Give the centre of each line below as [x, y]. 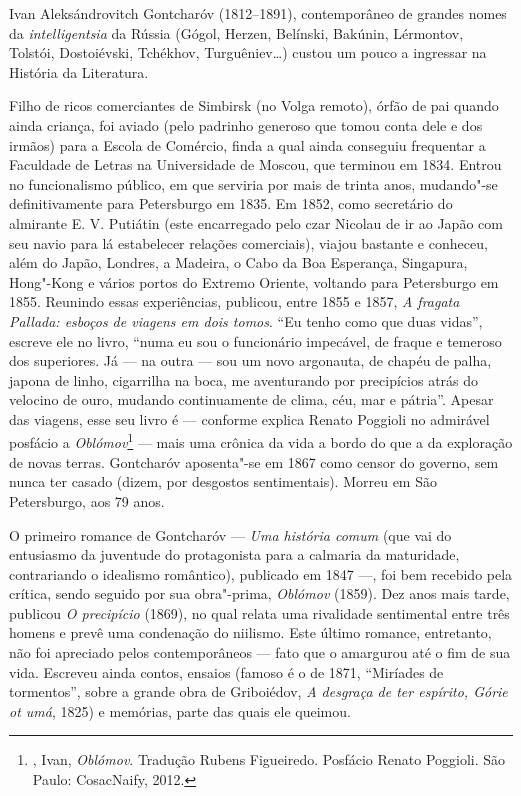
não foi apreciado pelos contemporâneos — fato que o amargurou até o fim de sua [260, 652]
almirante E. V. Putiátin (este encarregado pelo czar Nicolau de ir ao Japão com [256, 222]
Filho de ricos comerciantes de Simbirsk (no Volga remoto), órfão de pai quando [254, 105]
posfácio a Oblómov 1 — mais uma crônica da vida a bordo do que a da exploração [261, 441]
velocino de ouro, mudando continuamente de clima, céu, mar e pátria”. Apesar [251, 399]
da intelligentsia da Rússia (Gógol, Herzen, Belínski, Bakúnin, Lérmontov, [236, 32]
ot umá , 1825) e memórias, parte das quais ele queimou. [180, 710]
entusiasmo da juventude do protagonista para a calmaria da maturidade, [234, 554]
